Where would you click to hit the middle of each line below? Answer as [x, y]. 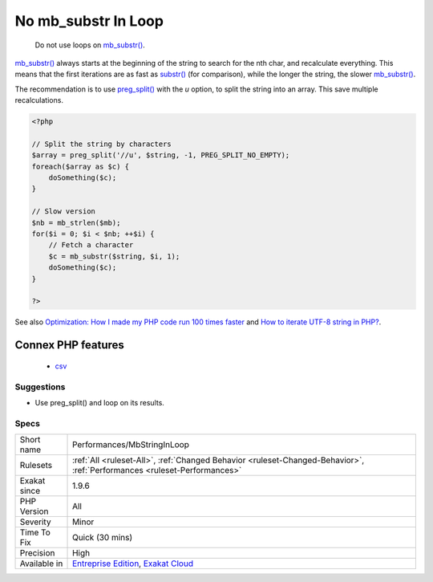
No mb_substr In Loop [89, 21]
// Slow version [64, 212]
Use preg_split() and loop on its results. [99, 402]
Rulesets [36, 466]
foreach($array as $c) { [81, 166]
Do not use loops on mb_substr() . [90, 45]
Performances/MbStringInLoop [131, 445]
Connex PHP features [69, 345]
